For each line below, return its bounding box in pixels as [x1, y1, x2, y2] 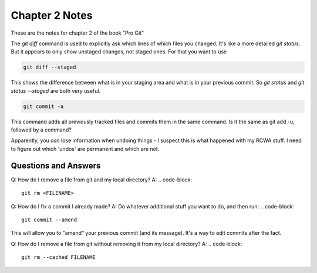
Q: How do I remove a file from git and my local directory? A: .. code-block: [11, 176, 193, 183]
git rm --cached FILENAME [21, 254, 96, 261]
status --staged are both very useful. [11, 87, 101, 94]
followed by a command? [11, 126, 72, 133]
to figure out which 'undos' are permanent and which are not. [11, 145, 160, 152]
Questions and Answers [11, 160, 101, 170]
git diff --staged [23, 64, 76, 70]
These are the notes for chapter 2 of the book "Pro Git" [11, 29, 144, 36]
